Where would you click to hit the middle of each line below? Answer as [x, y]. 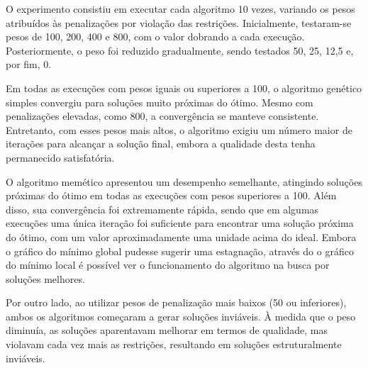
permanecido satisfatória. [60, 157]
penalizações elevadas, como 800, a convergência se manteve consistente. [162, 116]
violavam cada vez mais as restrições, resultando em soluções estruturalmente [174, 344]
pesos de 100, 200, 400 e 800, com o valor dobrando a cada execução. [155, 37]
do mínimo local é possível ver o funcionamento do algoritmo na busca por [168, 265]
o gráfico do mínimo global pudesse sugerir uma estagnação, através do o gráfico [180, 251]
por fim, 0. [29, 64]
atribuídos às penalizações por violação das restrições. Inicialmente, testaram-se [179, 22]
